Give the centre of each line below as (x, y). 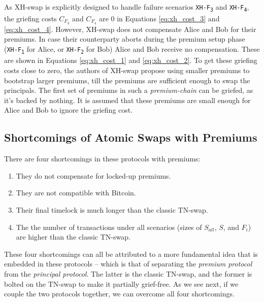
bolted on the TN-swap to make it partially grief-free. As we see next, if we (121, 283)
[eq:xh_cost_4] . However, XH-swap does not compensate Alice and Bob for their (130, 29)
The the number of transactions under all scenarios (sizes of (109, 227)
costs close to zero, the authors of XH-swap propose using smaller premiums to (127, 70)
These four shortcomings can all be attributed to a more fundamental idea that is (131, 254)
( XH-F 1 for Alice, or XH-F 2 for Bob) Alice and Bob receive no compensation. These (132, 49)
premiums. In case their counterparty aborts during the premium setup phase (125, 39)
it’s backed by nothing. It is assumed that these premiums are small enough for (127, 100)
